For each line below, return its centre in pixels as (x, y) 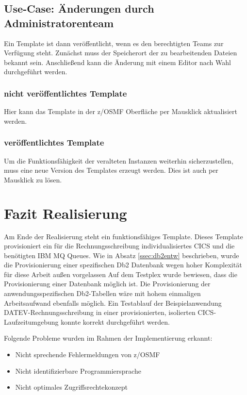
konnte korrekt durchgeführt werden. (115, 321)
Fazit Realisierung (66, 213)
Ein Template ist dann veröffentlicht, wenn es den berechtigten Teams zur (114, 43)
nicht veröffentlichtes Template (66, 93)
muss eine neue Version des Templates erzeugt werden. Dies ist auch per (111, 170)
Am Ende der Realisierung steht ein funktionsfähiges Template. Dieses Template (123, 236)
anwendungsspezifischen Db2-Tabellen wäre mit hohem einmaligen (102, 293)
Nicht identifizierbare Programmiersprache (78, 370)
